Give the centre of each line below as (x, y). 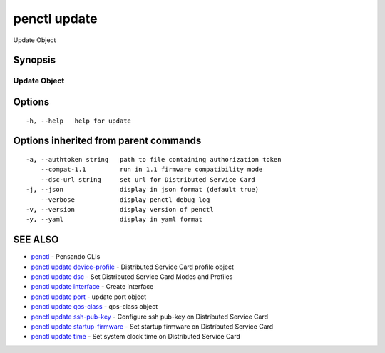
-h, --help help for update (79, 121)
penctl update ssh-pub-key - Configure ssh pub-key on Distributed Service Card (150, 317)
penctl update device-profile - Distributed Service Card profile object (133, 267)
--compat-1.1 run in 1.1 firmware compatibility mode (152, 170)
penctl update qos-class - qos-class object (94, 307)
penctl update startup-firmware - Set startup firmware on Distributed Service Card (152, 326)
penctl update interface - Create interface (92, 287)
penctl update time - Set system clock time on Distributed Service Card (135, 337)
